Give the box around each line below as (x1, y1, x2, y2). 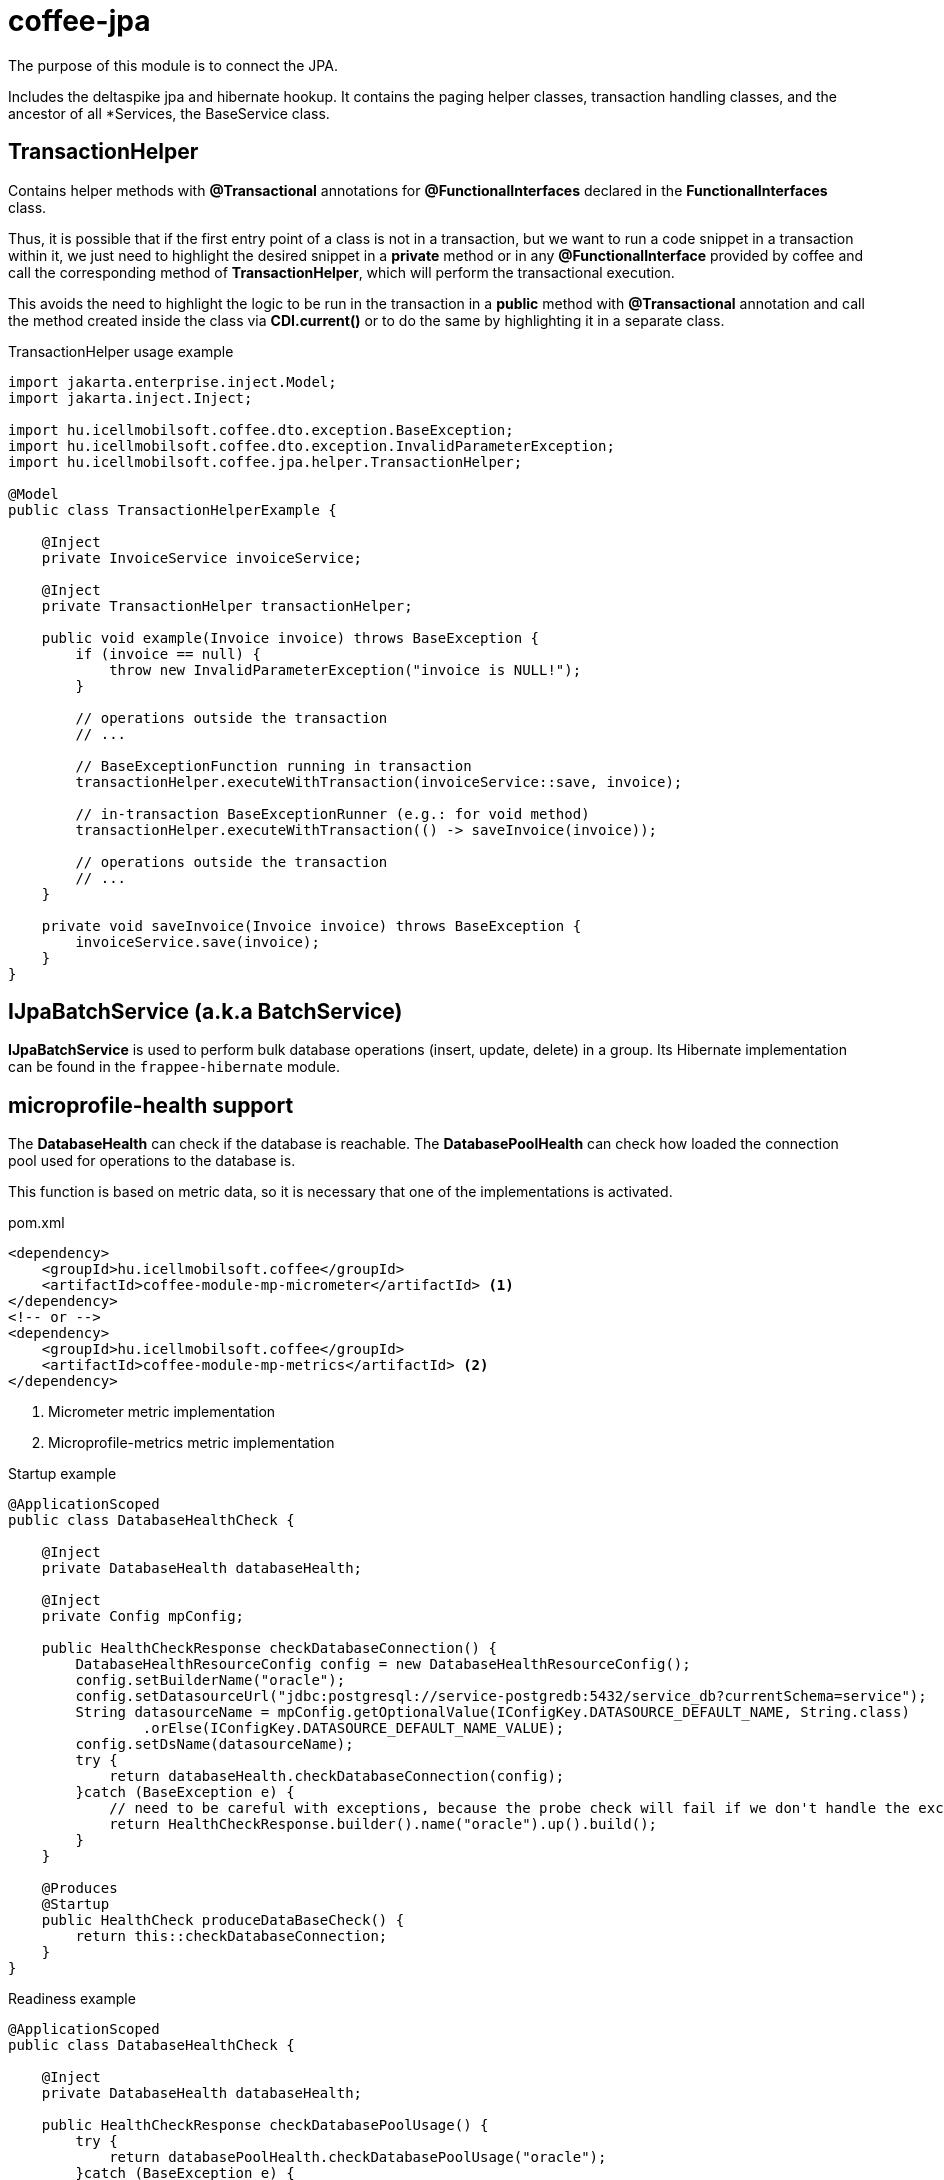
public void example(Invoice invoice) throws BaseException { (41, 629, 540, 646)
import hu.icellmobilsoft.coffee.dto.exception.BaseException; (8, 421, 514, 438)
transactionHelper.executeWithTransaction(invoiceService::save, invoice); (75, 773, 683, 790)
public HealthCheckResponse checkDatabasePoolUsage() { (41, 2117, 489, 2134)
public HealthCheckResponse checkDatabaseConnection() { (41, 1640, 497, 1657)
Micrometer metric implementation (48, 1403, 276, 1421)
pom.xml (8, 1214, 65, 1232)
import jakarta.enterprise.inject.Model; (8, 373, 337, 390)
